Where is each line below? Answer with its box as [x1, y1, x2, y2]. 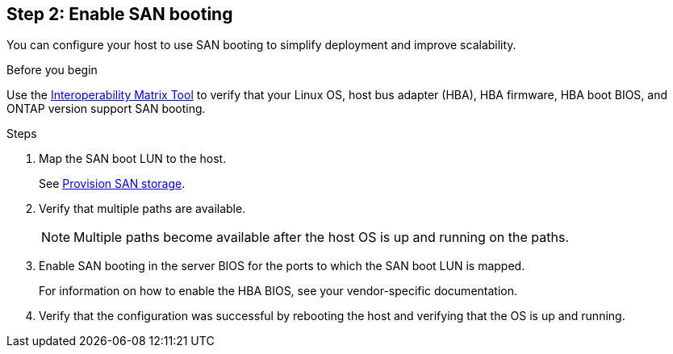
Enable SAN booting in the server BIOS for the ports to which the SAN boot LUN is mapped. [39, 259, 525, 273]
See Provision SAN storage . [39, 177, 186, 191]
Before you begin [6, 63, 98, 77]
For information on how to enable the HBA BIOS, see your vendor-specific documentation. [39, 284, 517, 298]
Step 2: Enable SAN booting [6, 4, 233, 24]
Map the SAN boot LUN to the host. [39, 152, 227, 166]
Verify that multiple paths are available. [39, 202, 246, 216]
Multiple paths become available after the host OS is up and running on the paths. [73, 229, 570, 246]
